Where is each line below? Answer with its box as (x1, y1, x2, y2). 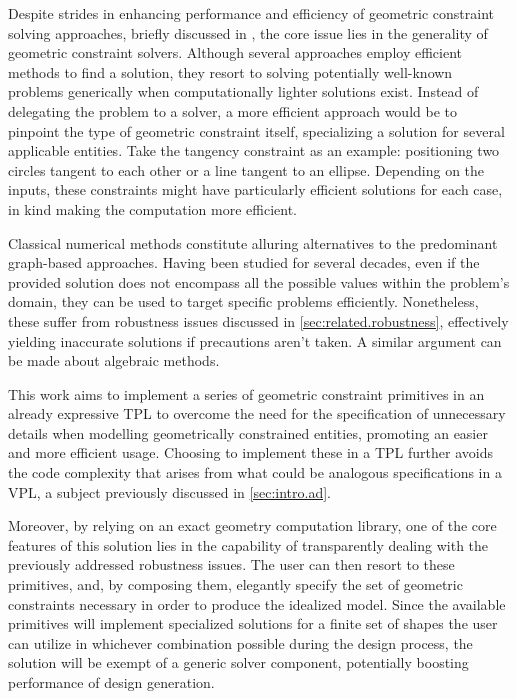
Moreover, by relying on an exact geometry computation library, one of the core (8, 515, 497, 536)
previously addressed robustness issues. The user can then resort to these (8, 554, 455, 575)
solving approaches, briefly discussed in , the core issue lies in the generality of (8, 22, 488, 43)
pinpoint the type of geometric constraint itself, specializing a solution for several (8, 120, 505, 141)
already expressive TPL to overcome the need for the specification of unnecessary (8, 403, 506, 424)
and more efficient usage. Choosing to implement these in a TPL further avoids (8, 442, 493, 463)
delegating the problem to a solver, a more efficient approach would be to (8, 100, 457, 121)
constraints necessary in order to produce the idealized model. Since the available (8, 593, 506, 614)
